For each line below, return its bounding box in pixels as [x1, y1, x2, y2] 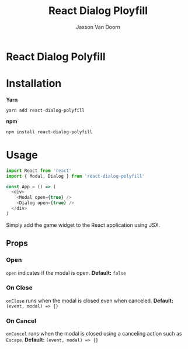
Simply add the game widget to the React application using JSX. [6, 221, 161, 229]
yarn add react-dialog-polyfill [6, 107, 85, 113]
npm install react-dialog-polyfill [6, 129, 93, 135]
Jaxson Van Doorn [75, 23, 121, 30]
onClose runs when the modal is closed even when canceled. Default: [6, 297, 174, 304]
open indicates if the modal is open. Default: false [6, 269, 127, 276]
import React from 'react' [6, 168, 72, 174]
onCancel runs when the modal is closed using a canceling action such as [6, 330, 182, 337]
